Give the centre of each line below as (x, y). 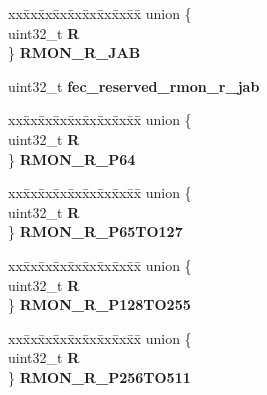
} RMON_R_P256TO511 (99, 376)
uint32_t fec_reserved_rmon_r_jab (134, 85)
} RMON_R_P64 (72, 158)
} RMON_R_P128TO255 (99, 304)
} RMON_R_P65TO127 (95, 231)
